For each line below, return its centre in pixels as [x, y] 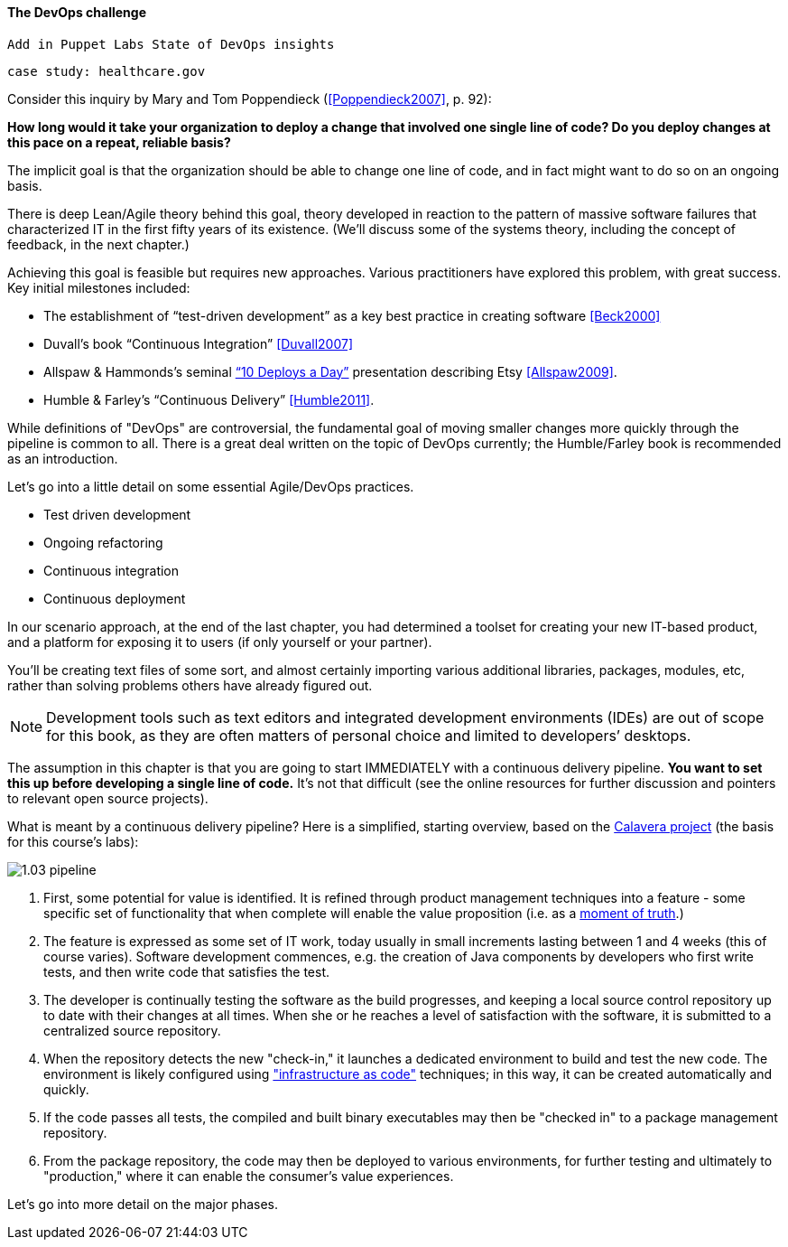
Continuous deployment [115, 598]
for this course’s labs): [73, 841]
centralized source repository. [132, 1030]
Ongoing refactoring [103, 542]
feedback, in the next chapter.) [98, 244]
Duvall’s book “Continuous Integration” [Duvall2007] [199, 343]
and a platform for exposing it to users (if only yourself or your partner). [220, 642]
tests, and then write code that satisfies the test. [187, 971]
